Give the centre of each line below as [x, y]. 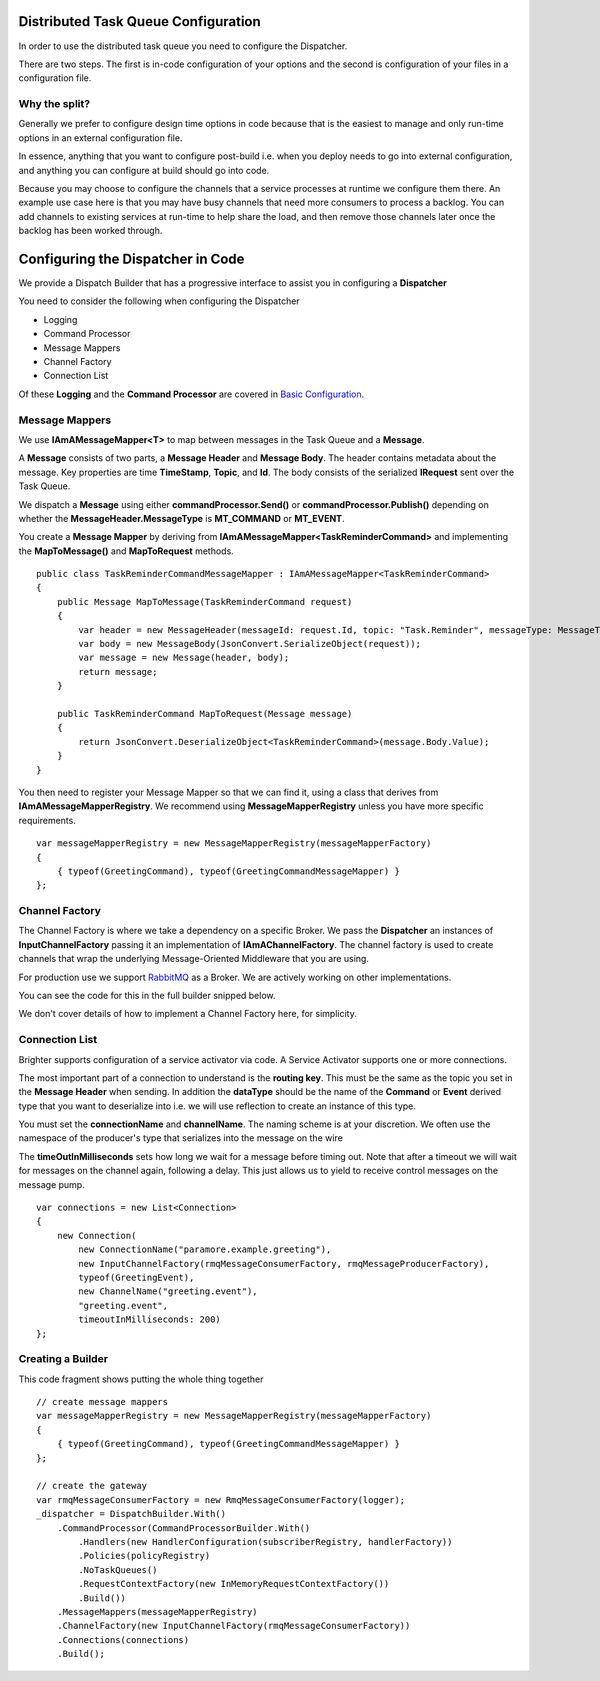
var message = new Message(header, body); [184, 658]
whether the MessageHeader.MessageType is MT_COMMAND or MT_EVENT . [181, 518]
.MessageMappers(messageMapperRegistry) [157, 1611]
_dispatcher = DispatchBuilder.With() [131, 1514]
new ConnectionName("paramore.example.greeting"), [205, 1249]
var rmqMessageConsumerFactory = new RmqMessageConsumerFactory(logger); [221, 1499]
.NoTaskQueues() [118, 1569]
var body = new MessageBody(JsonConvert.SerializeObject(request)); [250, 644]
